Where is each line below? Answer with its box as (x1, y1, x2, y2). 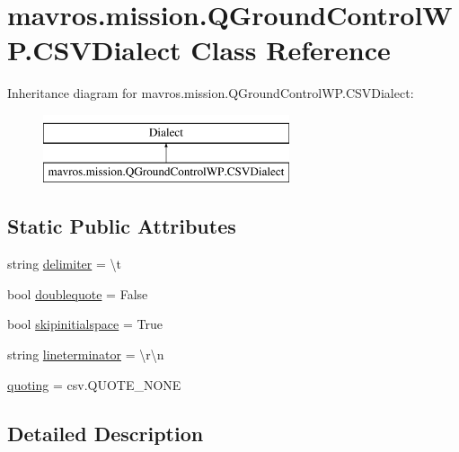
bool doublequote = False (7, 284, 148, 303)
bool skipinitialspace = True (7, 315, 163, 333)
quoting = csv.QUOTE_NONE (7, 375, 181, 394)
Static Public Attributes (7, 212, 236, 240)
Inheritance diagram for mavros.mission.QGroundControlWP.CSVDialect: (7, 84, 414, 102)
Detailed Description (7, 419, 204, 447)
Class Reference (190, 31, 391, 68)
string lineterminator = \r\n (7, 345, 164, 364)
